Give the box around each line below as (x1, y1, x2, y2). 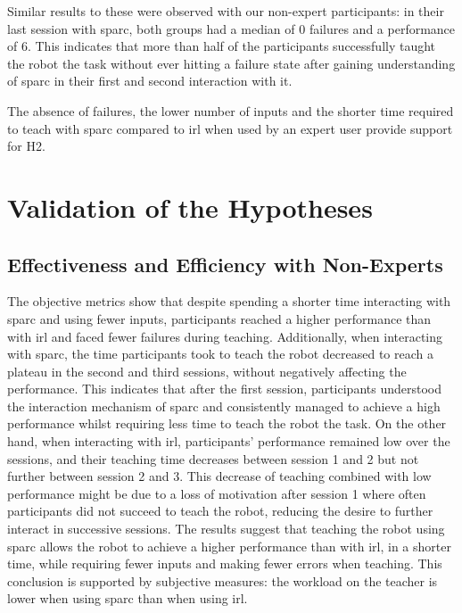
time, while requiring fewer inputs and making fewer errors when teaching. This (7, 554, 442, 573)
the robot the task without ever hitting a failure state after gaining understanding (7, 54, 456, 72)
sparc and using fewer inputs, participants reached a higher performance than (7, 309, 432, 327)
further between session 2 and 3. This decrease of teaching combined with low (7, 467, 432, 485)
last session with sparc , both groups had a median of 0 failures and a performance (7, 19, 456, 37)
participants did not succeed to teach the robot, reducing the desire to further (7, 501, 433, 520)
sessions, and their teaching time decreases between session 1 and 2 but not (7, 449, 419, 468)
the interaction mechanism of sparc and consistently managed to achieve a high (7, 396, 441, 415)
